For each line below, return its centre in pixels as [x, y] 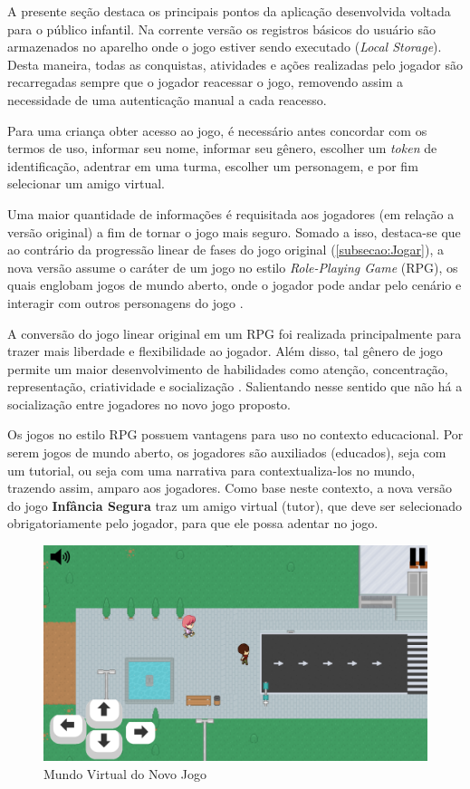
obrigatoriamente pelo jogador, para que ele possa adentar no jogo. [193, 523]
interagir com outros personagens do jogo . [125, 302]
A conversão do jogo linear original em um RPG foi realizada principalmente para [235, 333]
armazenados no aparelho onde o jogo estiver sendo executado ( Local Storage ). [225, 47]
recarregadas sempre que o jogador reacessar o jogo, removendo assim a [206, 82]
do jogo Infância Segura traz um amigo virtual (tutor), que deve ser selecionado [235, 505]
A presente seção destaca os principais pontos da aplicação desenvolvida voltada [229, 11]
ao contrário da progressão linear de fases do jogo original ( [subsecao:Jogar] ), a [226, 250]
